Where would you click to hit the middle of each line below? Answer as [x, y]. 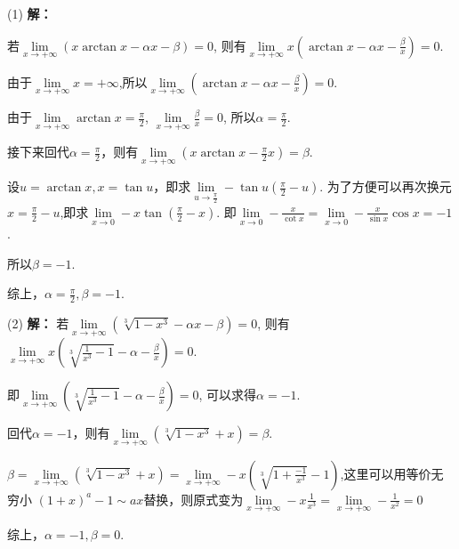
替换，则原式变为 [193, 499]
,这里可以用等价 [386, 473]
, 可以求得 [228, 395]
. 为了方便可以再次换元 [386, 186]
